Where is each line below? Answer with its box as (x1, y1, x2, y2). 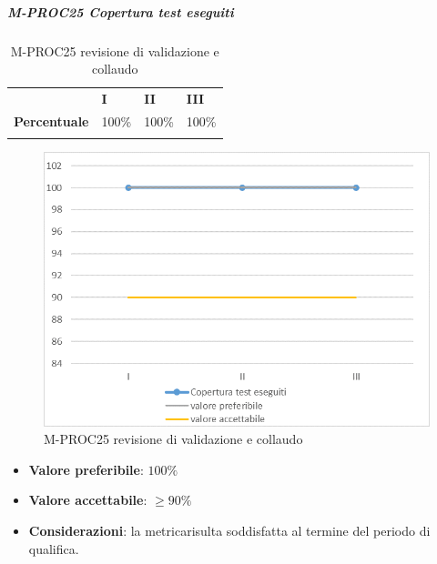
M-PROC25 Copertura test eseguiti (7, 2, 234, 21)
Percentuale (14, 111, 89, 130)
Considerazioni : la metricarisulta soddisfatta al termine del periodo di (28, 520, 431, 539)
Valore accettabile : (28, 490, 147, 509)
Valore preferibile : (28, 459, 144, 478)
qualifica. (28, 539, 79, 558)
